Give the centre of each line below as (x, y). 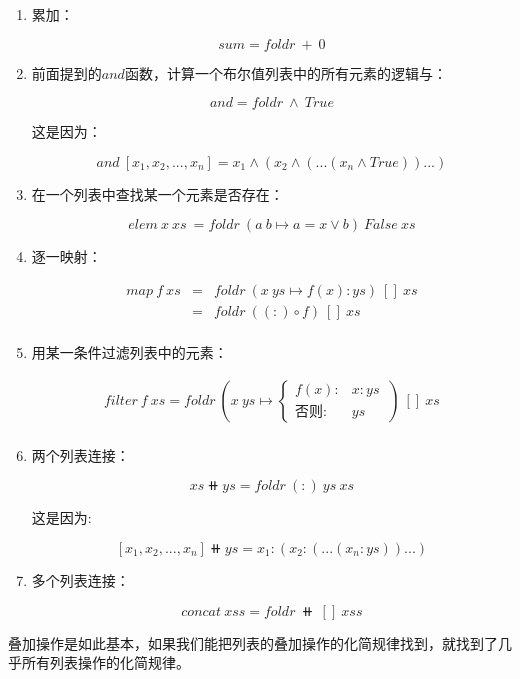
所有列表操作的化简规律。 (105, 662)
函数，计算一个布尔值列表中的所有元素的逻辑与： (285, 72)
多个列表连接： (80, 579)
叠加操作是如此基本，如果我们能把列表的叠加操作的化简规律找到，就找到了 (253, 642)
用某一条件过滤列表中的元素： (129, 352)
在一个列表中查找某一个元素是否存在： (157, 193)
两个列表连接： (80, 454)
